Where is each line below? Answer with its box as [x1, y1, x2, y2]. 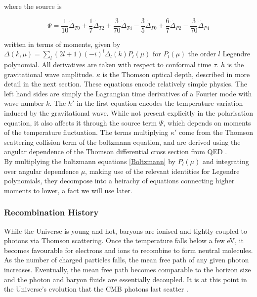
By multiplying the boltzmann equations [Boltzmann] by [4, 156, 176, 166]
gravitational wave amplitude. [4, 69, 94, 79]
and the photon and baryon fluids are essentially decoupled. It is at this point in [4, 274, 247, 284]
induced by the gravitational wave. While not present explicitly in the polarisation [4, 108, 253, 118]
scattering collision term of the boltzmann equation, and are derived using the [4, 136, 241, 147]
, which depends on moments [163, 117, 251, 127]
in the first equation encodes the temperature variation [76, 98, 243, 108]
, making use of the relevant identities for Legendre [85, 166, 240, 176]
